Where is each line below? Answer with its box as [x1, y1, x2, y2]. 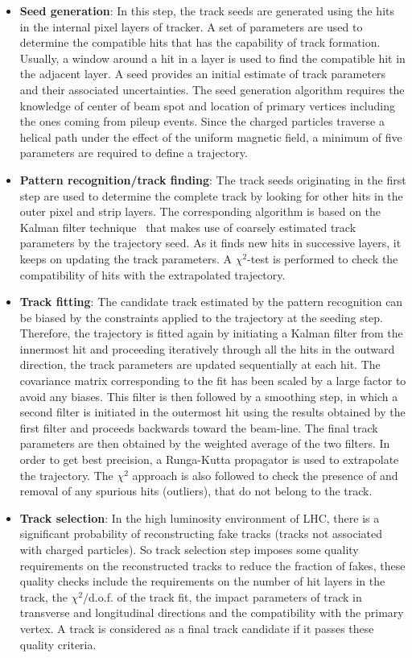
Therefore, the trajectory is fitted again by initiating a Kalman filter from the [19, 325, 403, 341]
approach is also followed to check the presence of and [132, 466, 398, 483]
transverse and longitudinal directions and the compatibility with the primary [19, 604, 404, 621]
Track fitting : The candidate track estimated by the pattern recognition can [19, 293, 403, 310]
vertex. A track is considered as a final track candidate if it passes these [19, 619, 374, 636]
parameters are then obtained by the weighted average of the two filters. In [19, 435, 390, 452]
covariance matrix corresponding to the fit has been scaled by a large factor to [19, 372, 406, 389]
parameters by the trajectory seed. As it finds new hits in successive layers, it [19, 234, 402, 251]
